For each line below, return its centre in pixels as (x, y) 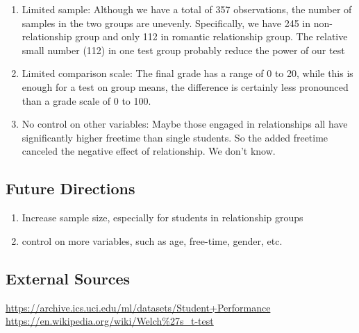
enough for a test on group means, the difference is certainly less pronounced (185, 86)
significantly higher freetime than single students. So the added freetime (175, 137)
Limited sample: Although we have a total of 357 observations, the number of (187, 9)
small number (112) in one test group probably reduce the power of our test (183, 50)
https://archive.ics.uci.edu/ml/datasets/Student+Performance (138, 307)
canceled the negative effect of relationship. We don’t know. (149, 151)
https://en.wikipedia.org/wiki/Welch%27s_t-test (110, 321)
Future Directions (70, 188)
